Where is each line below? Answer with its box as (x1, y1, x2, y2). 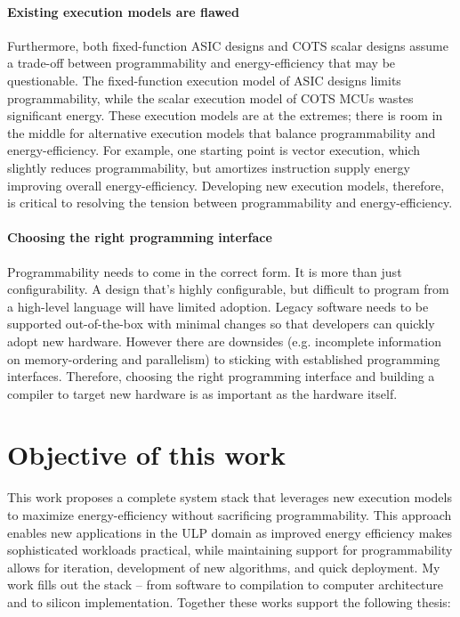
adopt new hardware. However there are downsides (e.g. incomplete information (7, 331, 442, 350)
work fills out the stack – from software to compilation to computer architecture (7, 575, 444, 594)
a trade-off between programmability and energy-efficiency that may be (7, 53, 396, 72)
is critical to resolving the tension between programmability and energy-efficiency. (7, 193, 453, 212)
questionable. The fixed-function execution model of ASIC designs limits (7, 70, 401, 89)
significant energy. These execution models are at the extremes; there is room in (7, 106, 443, 125)
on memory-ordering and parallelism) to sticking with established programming (7, 349, 440, 368)
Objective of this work (7, 436, 286, 473)
